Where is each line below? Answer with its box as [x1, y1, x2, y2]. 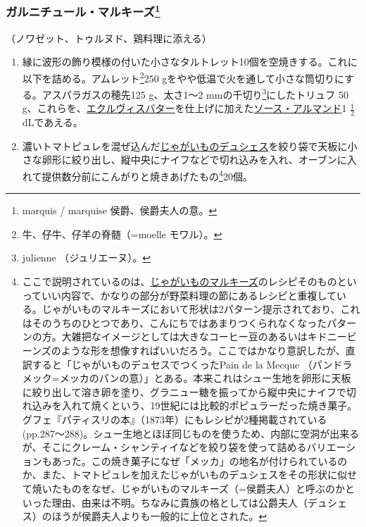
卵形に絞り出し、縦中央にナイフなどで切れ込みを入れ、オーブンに [42, 152, 347, 167]
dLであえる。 [22, 115, 83, 130]
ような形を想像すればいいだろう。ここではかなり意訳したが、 [61, 342, 346, 357]
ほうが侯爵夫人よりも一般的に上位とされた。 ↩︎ [51, 509, 267, 523]
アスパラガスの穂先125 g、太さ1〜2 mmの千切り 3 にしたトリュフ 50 [42, 85, 348, 101]
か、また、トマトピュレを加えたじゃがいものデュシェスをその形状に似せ [22, 467, 358, 482]
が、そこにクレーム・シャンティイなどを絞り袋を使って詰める [22, 440, 307, 454]
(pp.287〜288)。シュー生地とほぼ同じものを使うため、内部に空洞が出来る [22, 426, 360, 440]
